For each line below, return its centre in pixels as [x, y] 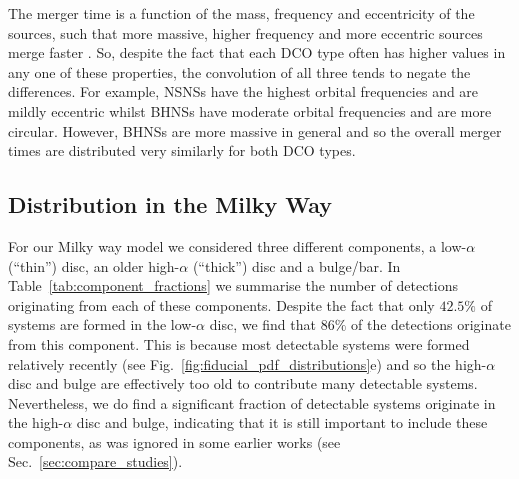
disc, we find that [262, 324]
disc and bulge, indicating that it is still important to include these [282, 422]
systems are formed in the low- [102, 324]
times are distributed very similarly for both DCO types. [182, 150]
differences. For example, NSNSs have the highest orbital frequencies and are [243, 91]
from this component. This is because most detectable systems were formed [239, 343]
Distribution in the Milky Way [170, 204]
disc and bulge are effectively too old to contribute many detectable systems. [243, 383]
